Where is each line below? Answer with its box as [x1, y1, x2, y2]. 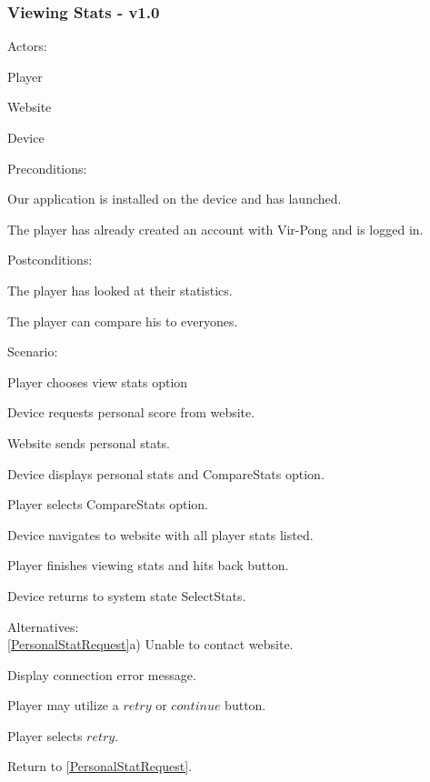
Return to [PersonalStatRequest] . [7, 757, 193, 776]
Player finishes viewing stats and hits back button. [7, 556, 289, 575]
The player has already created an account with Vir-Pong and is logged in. [7, 219, 424, 238]
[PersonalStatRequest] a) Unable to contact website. [7, 635, 294, 654]
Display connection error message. [7, 665, 196, 684]
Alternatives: [7, 617, 79, 636]
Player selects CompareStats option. [7, 495, 208, 514]
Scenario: [7, 342, 58, 361]
